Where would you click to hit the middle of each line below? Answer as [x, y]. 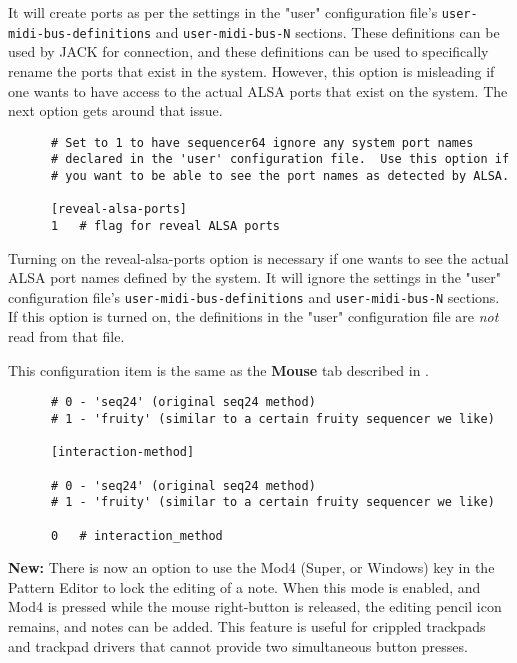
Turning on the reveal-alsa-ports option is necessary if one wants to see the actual [258, 257]
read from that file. [66, 336]
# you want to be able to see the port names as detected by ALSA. [280, 176]
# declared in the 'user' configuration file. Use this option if [280, 159]
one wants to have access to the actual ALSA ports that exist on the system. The [258, 90]
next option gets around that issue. [115, 110]
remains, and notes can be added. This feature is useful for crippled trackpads [247, 625]
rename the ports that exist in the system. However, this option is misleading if [251, 70]
